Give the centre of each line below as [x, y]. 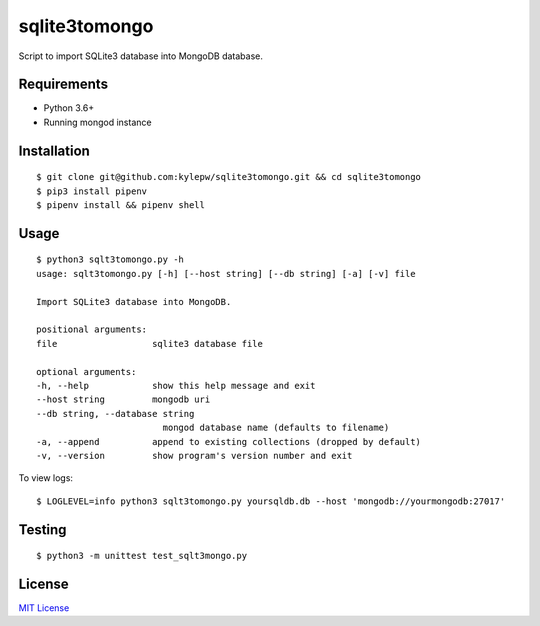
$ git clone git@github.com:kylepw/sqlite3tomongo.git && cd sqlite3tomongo [229, 177]
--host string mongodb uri [123, 399]
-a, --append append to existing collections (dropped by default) [229, 441]
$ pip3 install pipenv [92, 191]
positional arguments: [92, 329]
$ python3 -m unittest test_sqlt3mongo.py [142, 556]
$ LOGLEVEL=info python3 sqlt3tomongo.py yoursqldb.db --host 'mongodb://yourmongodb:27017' [271, 501]
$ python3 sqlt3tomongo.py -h [110, 259]
